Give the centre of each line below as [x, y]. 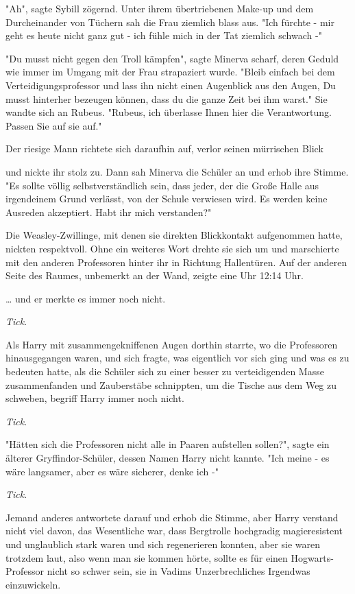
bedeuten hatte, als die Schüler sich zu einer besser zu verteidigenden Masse [165, 371]
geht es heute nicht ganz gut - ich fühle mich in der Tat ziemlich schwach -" [164, 35]
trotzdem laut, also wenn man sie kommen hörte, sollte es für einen [147, 557]
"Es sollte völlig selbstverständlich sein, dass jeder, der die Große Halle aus [162, 185]
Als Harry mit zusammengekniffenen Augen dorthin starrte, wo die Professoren [172, 344]
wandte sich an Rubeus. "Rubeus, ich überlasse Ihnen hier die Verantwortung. [169, 112]
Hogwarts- [312, 557]
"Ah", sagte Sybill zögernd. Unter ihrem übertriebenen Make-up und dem [160, 8]
